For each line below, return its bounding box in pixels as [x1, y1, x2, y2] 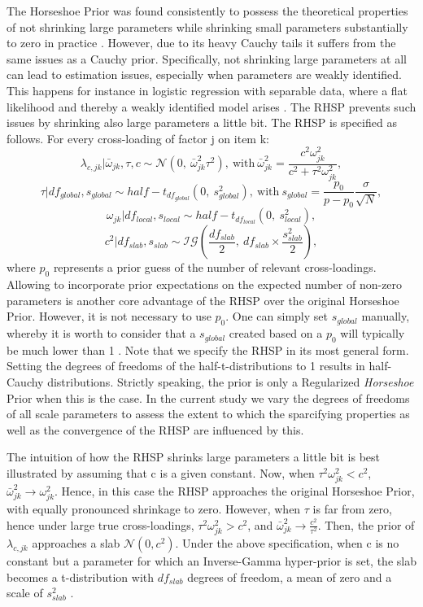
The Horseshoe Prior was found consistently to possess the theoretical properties [7, 2, 408, 19]
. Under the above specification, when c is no [175, 535, 399, 552]
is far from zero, [312, 500, 392, 517]
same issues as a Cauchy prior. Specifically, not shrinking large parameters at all [7, 50, 407, 67]
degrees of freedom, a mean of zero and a [187, 568, 392, 585]
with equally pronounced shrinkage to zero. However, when [7, 500, 301, 517]
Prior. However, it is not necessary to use [7, 308, 211, 325]
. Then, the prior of [317, 516, 415, 533]
